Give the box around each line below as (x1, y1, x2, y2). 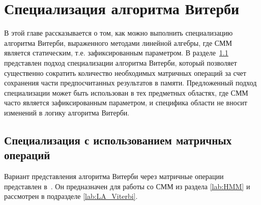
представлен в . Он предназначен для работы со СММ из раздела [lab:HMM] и (4, 181, 250, 191)
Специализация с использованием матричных (4, 132, 232, 148)
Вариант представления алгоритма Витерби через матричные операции (4, 171, 224, 182)
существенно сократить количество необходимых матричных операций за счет (4, 67, 246, 78)
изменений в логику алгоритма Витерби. (4, 107, 130, 118)
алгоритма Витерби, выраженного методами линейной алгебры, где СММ (4, 37, 233, 48)
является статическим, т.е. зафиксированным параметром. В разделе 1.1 (4, 47, 228, 58)
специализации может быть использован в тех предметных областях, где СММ (4, 87, 248, 98)
